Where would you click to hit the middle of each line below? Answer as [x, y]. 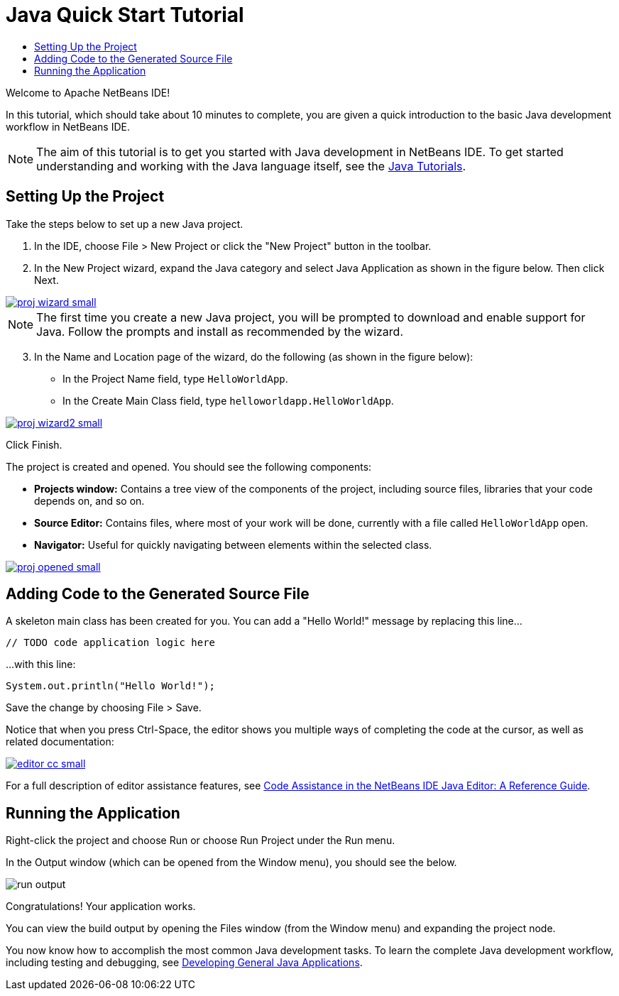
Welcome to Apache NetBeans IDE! [88, 92]
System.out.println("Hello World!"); [111, 686]
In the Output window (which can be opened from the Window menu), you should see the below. [231, 863]
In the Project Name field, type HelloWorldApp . [175, 378]
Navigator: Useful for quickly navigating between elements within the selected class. [233, 544]
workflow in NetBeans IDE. [68, 126]
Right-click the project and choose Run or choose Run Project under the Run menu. [201, 841]
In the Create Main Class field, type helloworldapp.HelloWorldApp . [228, 400]
